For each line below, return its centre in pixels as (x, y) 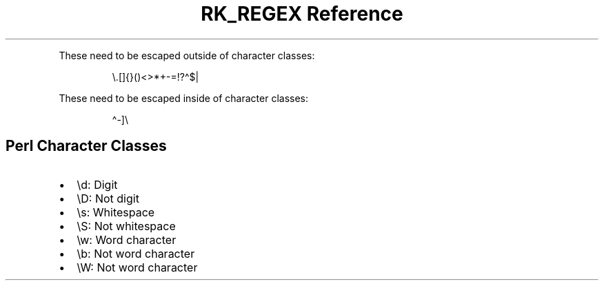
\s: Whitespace (116, 212)
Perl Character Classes (86, 146)
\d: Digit (97, 184)
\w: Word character (127, 239)
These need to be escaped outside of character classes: (187, 55)
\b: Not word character (136, 253)
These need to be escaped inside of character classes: (184, 98)
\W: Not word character (137, 267)
